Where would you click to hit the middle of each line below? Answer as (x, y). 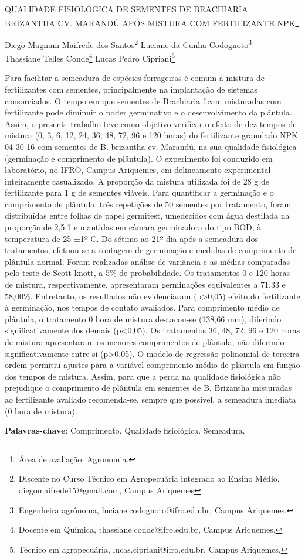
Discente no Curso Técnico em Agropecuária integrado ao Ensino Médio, (149, 478)
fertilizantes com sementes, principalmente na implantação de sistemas (131, 89)
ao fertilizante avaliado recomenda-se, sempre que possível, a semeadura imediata (150, 399)
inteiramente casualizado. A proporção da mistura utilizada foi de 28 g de (137, 181)
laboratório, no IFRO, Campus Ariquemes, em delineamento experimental (138, 170)
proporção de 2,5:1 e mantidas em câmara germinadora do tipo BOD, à (133, 227)
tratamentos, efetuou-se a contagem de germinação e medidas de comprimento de (151, 250)
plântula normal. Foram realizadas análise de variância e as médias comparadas (148, 261)
